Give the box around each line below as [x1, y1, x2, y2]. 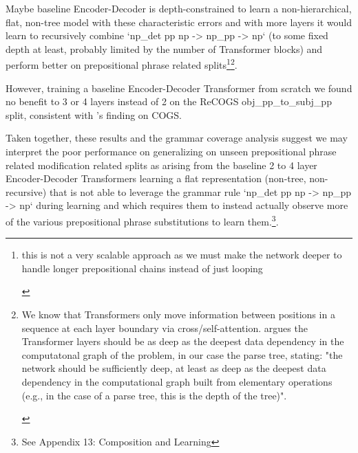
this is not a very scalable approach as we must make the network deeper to [21, 247, 342, 262]
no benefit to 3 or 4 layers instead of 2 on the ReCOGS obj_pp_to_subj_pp [6, 94, 332, 109]
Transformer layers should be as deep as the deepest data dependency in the [21, 334, 344, 349]
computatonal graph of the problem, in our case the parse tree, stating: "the [21, 347, 343, 362]
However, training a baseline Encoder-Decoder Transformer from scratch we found [6, 80, 352, 95]
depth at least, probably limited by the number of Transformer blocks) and [6, 41, 323, 56]
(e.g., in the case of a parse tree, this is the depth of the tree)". [21, 388, 287, 402]
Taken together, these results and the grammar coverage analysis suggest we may [6, 131, 348, 145]
